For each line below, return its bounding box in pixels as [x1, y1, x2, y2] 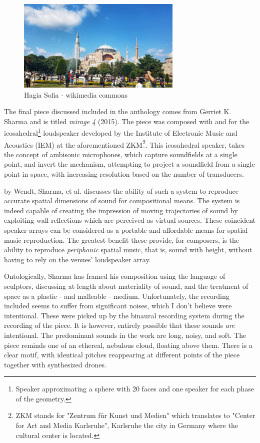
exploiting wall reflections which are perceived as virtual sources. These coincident [4, 215, 255, 225]
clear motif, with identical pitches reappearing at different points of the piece [4, 349, 240, 360]
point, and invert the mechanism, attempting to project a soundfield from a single [4, 159, 255, 169]
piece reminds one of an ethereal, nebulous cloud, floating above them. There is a [4, 339, 252, 350]
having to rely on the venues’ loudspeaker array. [4, 254, 151, 264]
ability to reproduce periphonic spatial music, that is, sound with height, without [4, 244, 252, 255]
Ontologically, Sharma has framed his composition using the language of [4, 271, 225, 281]
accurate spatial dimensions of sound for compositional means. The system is [4, 195, 240, 206]
